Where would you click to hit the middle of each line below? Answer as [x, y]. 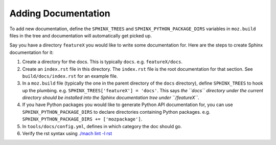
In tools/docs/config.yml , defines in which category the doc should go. [102, 126]
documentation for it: [31, 52]
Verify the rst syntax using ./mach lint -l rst [67, 134]
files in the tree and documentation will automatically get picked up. [80, 35]
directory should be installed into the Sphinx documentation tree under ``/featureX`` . [111, 98]
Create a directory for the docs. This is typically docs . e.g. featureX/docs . [102, 62]
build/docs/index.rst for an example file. [70, 76]
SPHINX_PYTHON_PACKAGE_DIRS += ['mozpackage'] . [82, 119]
